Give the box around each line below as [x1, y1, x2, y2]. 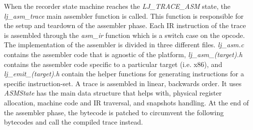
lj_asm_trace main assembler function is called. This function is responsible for [4, 10, 244, 21]
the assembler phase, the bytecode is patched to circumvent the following [4, 107, 224, 117]
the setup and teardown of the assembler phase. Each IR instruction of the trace [4, 20, 246, 31]
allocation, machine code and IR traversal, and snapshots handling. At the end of [4, 97, 249, 107]
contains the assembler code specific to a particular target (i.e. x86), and [4, 59, 223, 69]
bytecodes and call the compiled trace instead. [4, 117, 143, 127]
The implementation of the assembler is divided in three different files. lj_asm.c [4, 39, 244, 50]
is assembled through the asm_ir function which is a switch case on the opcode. [4, 30, 245, 40]
